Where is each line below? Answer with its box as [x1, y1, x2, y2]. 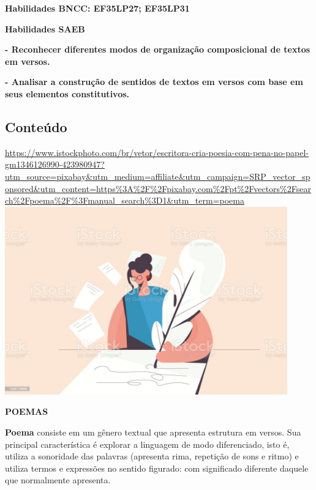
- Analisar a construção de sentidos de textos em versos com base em [5, 75, 303, 88]
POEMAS [5, 405, 48, 418]
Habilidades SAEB [5, 22, 85, 35]
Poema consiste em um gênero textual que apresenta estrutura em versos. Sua [5, 425, 301, 438]
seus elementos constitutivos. [5, 87, 130, 100]
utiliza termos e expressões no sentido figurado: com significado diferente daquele [5, 461, 309, 474]
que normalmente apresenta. [5, 473, 111, 486]
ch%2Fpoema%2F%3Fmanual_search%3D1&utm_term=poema [5, 194, 244, 207]
